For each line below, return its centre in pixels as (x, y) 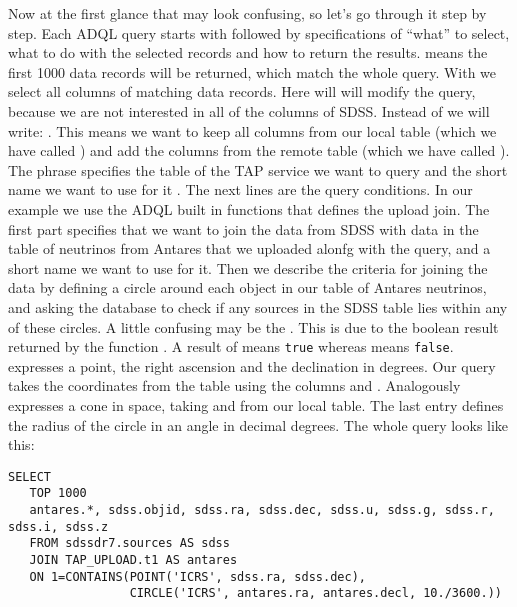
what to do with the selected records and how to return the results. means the (248, 52)
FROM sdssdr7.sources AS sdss (129, 543)
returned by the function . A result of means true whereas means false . (231, 346)
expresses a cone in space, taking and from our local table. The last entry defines (256, 404)
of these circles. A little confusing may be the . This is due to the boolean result (253, 326)
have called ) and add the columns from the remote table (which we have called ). (259, 150)
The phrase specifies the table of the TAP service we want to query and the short (258, 169)
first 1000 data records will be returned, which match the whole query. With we (252, 71)
